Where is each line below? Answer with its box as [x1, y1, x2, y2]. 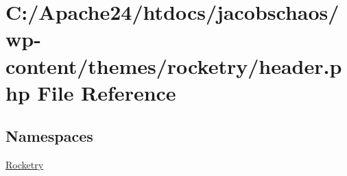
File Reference [37, 78, 176, 106]
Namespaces [5, 125, 93, 147]
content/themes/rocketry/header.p [5, 51, 342, 79]
